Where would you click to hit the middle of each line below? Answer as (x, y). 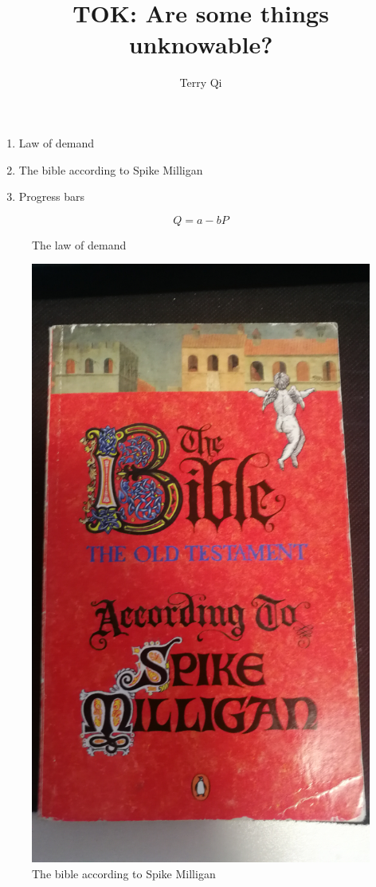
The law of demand (79, 244)
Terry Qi (201, 82)
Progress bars (52, 196)
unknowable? (201, 44)
